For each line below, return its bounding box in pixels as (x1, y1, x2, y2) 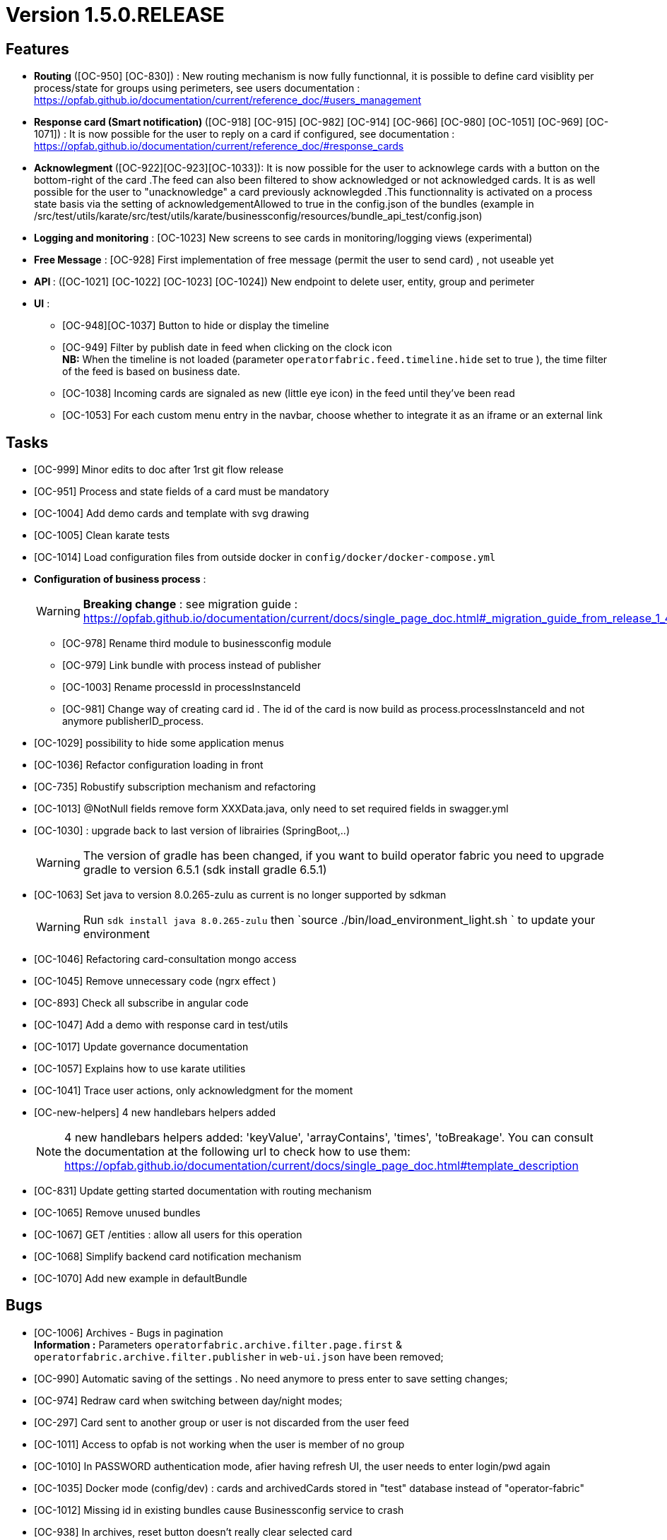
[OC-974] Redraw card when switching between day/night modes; (34, 1394, 343, 1406)
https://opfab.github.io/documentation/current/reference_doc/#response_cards (34, 140, 404, 153)
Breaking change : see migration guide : (83, 597, 298, 612)
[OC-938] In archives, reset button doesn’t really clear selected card (34, 1525, 353, 1538)
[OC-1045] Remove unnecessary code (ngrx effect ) (34, 975, 276, 988)
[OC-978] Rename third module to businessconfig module (62, 637, 332, 650)
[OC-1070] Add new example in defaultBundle (34, 1272, 247, 1285)
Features (6, 40, 69, 58)
